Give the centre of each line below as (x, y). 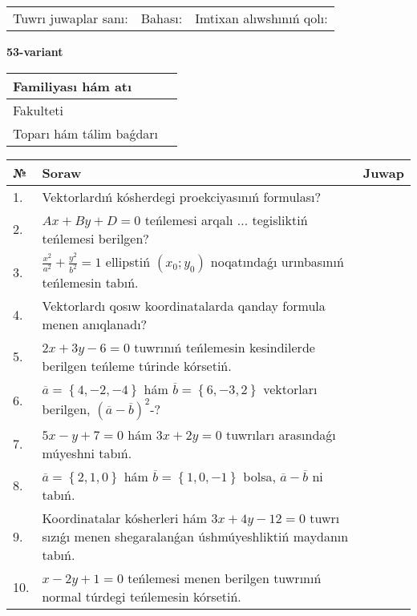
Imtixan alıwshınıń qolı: (261, 18)
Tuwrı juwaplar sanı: (71, 18)
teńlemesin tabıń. (90, 282)
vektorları (290, 389)
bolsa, (259, 476)
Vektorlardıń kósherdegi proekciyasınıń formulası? (182, 196)
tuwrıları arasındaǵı (281, 434)
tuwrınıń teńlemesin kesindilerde (225, 347)
